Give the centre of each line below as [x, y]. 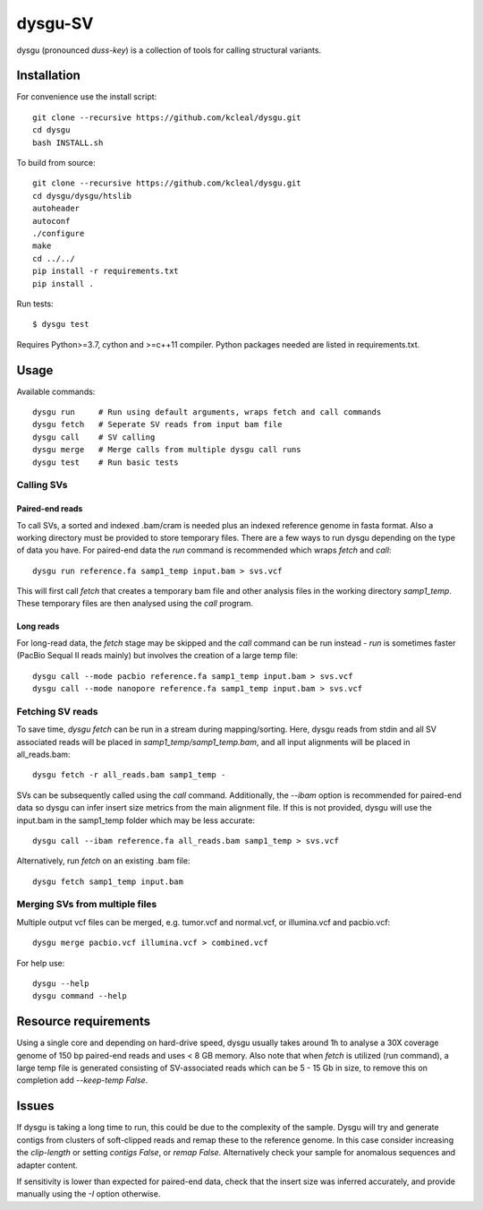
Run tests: [35, 304]
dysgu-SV [55, 23]
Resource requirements [84, 1021]
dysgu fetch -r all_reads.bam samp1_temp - [129, 775]
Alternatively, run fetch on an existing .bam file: [103, 861]
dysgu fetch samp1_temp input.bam [108, 881]
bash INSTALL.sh [68, 142]
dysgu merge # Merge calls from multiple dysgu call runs [167, 450]
